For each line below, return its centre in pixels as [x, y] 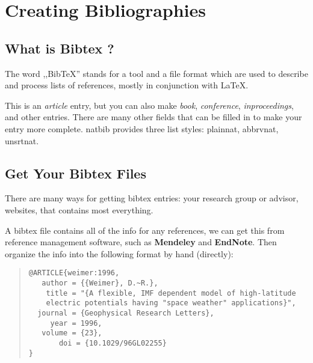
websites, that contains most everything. [79, 209]
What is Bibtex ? [60, 48]
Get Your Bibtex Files [76, 173]
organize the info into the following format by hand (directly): [119, 253]
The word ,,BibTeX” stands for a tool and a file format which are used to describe [156, 73]
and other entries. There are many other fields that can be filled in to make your [153, 117]
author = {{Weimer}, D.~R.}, [100, 283]
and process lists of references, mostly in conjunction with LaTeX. [127, 85]
